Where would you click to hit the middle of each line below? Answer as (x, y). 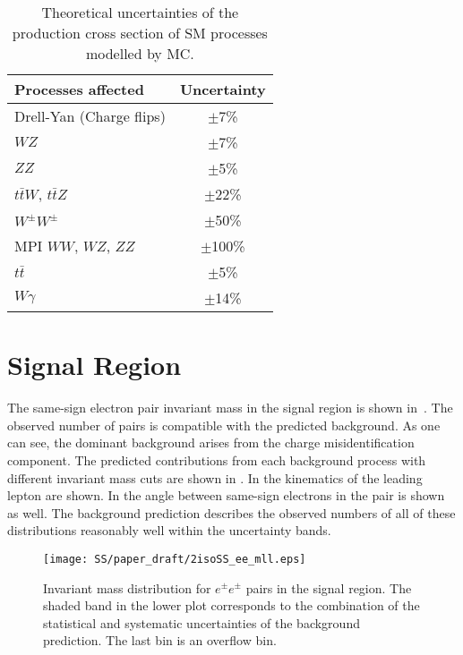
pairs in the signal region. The (329, 587)
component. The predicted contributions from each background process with (217, 459)
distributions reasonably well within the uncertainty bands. (169, 530)
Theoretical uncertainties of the (140, 12)
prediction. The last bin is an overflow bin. (160, 640)
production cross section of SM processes (140, 33)
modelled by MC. (140, 53)
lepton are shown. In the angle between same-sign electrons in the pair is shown (226, 495)
